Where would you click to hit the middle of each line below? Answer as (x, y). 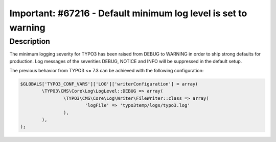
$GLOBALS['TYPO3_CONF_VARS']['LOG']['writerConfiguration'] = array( (109, 84)
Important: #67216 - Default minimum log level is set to (128, 13)
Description (30, 41)
